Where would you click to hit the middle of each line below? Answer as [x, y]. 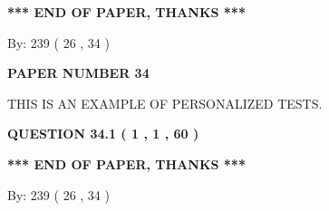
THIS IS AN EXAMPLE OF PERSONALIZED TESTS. [165, 103]
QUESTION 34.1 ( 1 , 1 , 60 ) [103, 134]
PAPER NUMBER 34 [78, 73]
